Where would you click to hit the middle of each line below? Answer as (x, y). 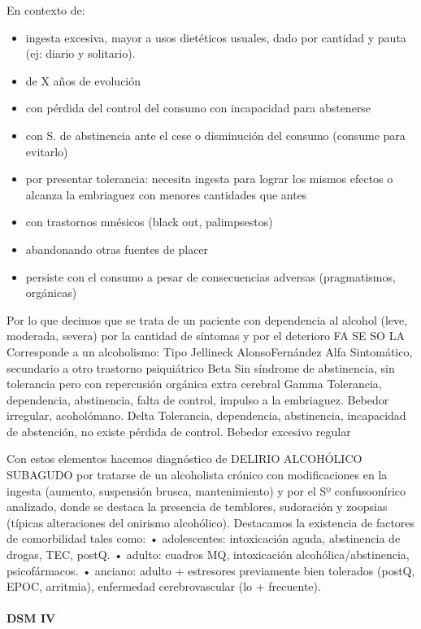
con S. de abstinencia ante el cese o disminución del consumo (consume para (215, 135)
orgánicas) (51, 293)
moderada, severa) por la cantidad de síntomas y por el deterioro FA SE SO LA (206, 336)
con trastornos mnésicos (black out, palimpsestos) (149, 222)
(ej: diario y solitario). (80, 53)
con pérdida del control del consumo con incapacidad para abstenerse (198, 108)
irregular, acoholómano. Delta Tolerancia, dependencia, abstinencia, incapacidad (206, 415)
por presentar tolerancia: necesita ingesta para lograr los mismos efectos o (209, 179)
